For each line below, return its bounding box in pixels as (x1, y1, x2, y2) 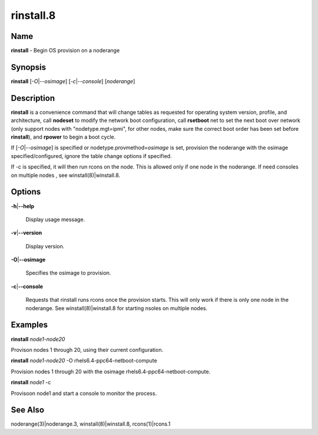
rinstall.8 (11, 9, 56, 22)
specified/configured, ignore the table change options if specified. (11, 152, 172, 159)
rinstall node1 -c (11, 379, 51, 386)
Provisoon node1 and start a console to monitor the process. (11, 390, 157, 397)
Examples (11, 320, 48, 330)
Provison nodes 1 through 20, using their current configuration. (11, 346, 164, 353)
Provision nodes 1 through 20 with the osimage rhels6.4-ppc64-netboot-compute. (11, 368, 211, 375)
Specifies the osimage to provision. (25, 269, 111, 276)
